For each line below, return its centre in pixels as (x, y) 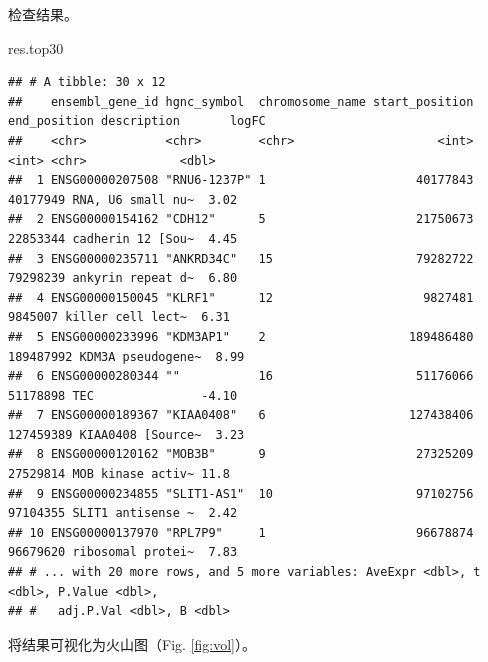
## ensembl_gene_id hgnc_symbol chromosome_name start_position (241, 101)
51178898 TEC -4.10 (123, 395)
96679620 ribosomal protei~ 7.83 (123, 552)
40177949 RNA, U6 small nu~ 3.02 (123, 199)
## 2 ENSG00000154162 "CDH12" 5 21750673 (241, 219)
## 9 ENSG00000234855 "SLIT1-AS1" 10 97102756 (241, 493)
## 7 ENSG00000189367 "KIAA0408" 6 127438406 (241, 415)
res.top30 (36, 47)
